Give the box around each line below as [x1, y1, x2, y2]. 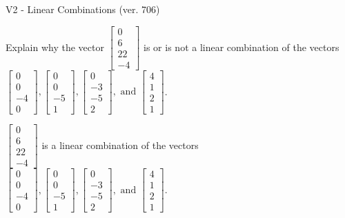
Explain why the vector [6, 39, 104, 54]
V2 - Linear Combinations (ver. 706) [6, 2, 160, 16]
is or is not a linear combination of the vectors [144, 39, 339, 54]
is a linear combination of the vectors [41, 137, 199, 152]
